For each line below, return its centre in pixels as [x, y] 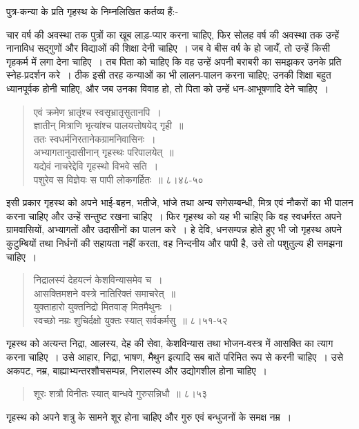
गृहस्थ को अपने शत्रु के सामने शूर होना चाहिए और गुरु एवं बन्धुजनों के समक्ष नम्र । [149, 416]
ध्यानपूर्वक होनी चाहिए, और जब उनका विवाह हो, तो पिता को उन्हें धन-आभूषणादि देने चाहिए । [167, 88]
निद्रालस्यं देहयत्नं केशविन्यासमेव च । [98, 280]
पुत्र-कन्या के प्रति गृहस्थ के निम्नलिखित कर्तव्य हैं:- [93, 11]
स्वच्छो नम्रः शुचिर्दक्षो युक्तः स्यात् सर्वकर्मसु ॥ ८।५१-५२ [130, 320]
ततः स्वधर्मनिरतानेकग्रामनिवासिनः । [95, 138]
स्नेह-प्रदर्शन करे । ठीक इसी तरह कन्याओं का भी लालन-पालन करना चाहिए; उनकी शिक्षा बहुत [169, 75]
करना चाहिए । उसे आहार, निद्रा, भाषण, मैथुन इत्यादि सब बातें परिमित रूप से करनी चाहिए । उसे [175, 357]
